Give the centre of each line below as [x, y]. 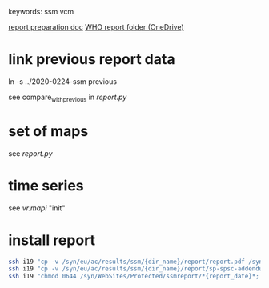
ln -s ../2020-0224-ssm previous [63, 81]
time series [46, 185]
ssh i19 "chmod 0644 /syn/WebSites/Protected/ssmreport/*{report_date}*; [134, 276]
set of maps [48, 131]
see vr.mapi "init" [37, 208]
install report [52, 240]
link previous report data [92, 60]
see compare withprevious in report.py [68, 98]
